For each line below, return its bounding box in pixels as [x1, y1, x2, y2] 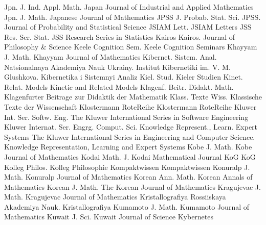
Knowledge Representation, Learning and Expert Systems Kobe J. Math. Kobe [4, 141, 252, 152]
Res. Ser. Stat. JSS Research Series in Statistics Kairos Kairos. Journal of [4, 31, 235, 42]
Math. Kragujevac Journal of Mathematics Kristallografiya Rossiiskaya [4, 191, 226, 202]
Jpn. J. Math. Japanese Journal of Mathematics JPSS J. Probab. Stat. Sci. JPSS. [4, 11, 261, 22]
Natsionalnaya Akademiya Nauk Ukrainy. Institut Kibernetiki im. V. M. [4, 61, 231, 72]
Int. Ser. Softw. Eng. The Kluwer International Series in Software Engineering [4, 111, 249, 122]
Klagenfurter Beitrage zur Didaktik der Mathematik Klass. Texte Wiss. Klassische [4, 91, 262, 102]
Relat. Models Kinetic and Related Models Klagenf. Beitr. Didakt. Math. [4, 81, 234, 92]
